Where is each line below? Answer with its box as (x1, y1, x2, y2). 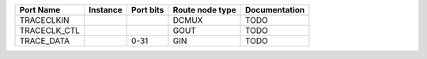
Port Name (19, 5, 61, 15)
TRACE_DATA (19, 35, 70, 46)
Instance (88, 5, 123, 15)
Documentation (245, 5, 305, 15)
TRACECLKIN (19, 15, 70, 25)
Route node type (172, 5, 236, 15)
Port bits (130, 5, 164, 15)
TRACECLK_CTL (19, 25, 81, 35)
